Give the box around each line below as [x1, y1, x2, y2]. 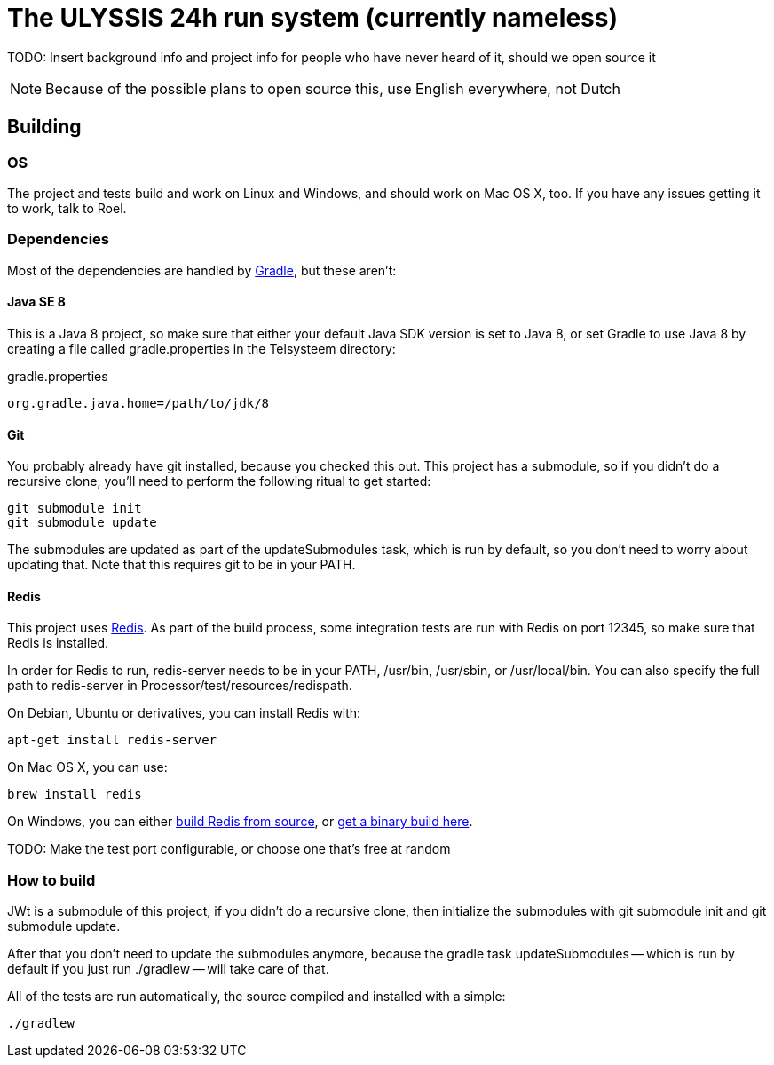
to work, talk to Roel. [7, 200, 127, 216]
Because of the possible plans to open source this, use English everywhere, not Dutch [45, 79, 620, 98]
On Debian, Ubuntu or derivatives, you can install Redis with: [7, 705, 361, 721]
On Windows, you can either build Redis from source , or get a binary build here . [7, 814, 473, 830]
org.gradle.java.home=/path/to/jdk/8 [7, 395, 270, 410]
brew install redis [7, 787, 142, 802]
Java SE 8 [7, 294, 66, 310]
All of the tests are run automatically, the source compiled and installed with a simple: [7, 989, 506, 1005]
